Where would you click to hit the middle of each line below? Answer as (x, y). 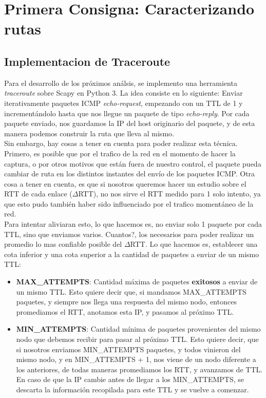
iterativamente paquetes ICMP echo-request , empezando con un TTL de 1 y (123, 103)
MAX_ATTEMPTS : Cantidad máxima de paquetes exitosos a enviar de (137, 282)
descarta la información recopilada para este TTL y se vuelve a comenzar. (132, 389)
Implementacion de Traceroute (87, 61)
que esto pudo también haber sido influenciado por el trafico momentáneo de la (129, 203)
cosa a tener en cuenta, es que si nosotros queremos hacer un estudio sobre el (125, 183)
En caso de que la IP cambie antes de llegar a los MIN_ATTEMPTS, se (130, 379)
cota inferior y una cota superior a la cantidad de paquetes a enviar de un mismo (132, 254)
